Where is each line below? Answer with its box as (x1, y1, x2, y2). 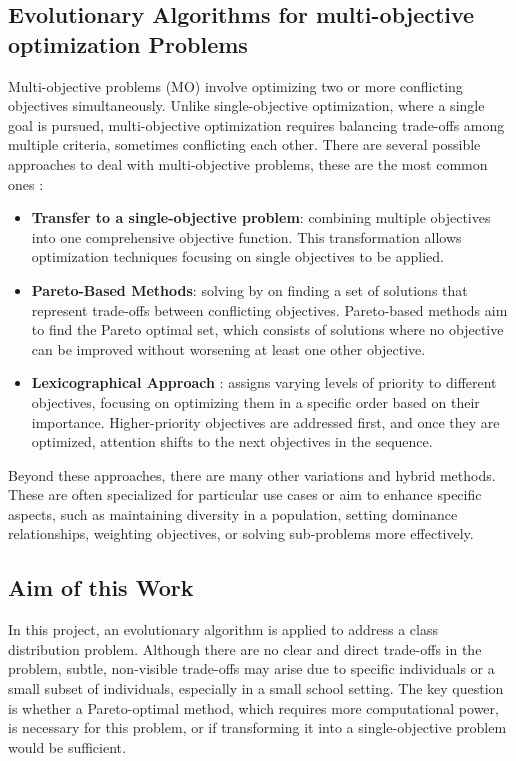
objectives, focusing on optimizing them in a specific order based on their (31, 391, 480, 412)
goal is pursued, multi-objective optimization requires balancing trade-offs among (8, 114, 505, 135)
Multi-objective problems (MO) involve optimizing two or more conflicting (8, 75, 463, 96)
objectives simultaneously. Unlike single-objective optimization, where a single (8, 95, 485, 116)
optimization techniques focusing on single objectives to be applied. (31, 246, 444, 267)
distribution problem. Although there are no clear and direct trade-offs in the (8, 638, 482, 659)
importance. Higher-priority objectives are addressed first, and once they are (31, 411, 500, 432)
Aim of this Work (8, 572, 194, 603)
